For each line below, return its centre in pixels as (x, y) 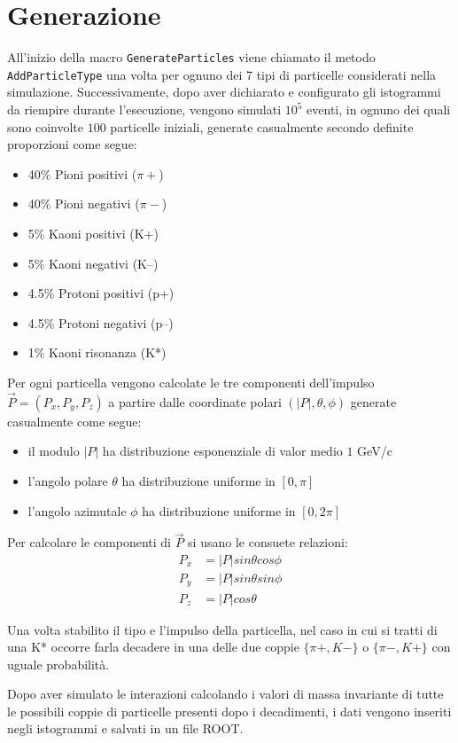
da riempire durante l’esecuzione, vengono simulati (144, 109)
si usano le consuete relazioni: (268, 542)
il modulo (54, 451)
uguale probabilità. (58, 664)
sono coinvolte (46, 126)
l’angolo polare (68, 480)
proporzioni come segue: (72, 144)
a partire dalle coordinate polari (195, 401)
